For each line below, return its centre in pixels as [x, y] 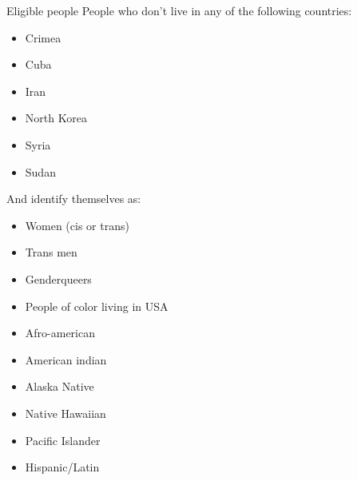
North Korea [56, 118]
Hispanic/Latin [62, 467]
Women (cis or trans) [77, 225]
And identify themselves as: [74, 199]
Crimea [43, 37]
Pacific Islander [63, 440]
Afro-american [60, 333]
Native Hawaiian [65, 413]
